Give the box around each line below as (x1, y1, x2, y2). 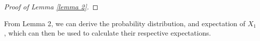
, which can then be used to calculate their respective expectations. (4, 28, 211, 38)
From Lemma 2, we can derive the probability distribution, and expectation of (4, 18, 245, 28)
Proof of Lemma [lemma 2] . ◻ (4, 1, 99, 11)
